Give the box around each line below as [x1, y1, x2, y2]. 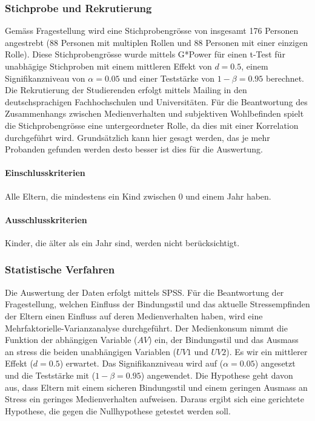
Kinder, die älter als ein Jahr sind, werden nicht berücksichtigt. [5, 236, 240, 249]
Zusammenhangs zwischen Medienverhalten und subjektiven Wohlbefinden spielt [5, 107, 304, 120]
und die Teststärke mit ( [5, 368, 96, 381]
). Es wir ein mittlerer [226, 345, 308, 357]
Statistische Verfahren [5, 262, 115, 277]
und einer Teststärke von [122, 71, 215, 84]
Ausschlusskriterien [5, 213, 87, 226]
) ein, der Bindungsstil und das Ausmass [148, 333, 299, 346]
